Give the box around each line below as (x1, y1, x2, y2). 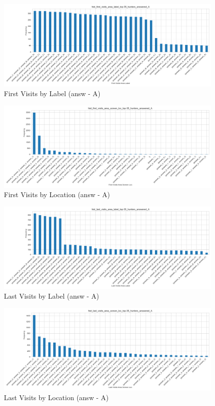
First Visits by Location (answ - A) (4, 189, 110, 200)
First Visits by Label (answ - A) (4, 88, 101, 98)
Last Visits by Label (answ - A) (4, 291, 99, 301)
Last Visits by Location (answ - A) (4, 392, 109, 402)
